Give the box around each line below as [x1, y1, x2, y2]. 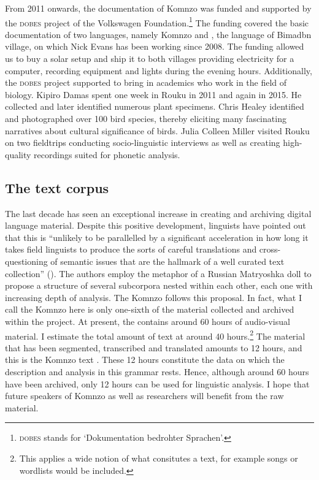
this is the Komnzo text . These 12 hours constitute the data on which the [5, 353, 285, 366]
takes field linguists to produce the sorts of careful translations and [5, 243, 257, 256]
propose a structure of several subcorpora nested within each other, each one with [5, 279, 313, 292]
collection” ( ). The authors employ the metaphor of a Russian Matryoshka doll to [5, 267, 312, 280]
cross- [259, 243, 281, 256]
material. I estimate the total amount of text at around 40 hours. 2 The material [5, 327, 306, 342]
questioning [5, 254, 48, 267]
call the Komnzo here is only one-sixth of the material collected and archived [5, 303, 294, 316]
